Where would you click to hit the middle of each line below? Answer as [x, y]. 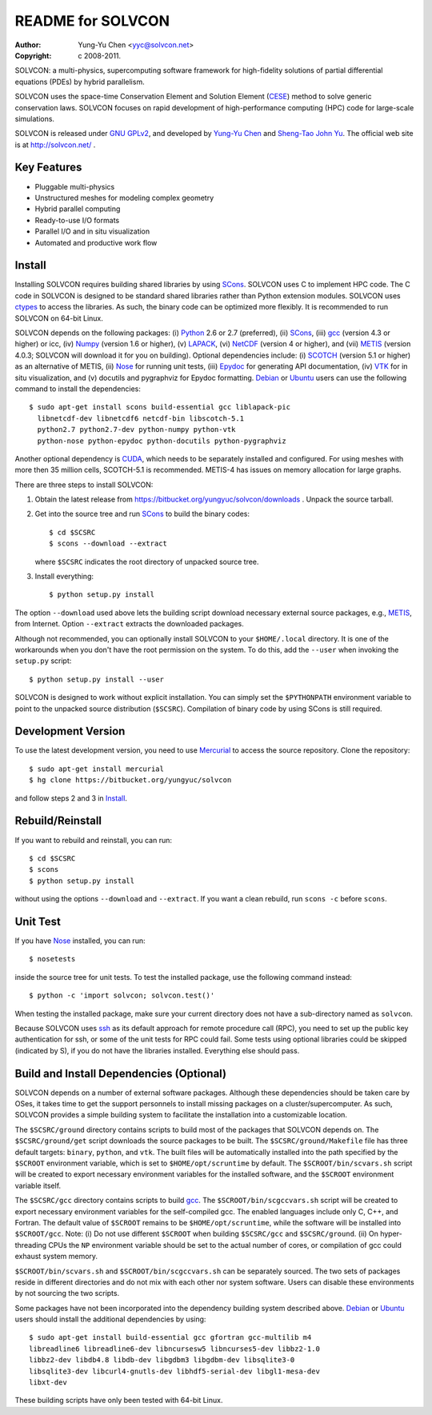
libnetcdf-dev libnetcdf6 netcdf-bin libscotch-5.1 [140, 418]
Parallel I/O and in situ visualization [92, 231]
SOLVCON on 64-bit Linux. [59, 318]
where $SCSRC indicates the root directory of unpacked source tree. [147, 562]
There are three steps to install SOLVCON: [84, 485]
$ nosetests [52, 959]
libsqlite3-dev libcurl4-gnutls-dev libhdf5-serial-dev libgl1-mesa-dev [174, 1371]
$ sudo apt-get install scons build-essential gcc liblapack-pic [160, 407]
